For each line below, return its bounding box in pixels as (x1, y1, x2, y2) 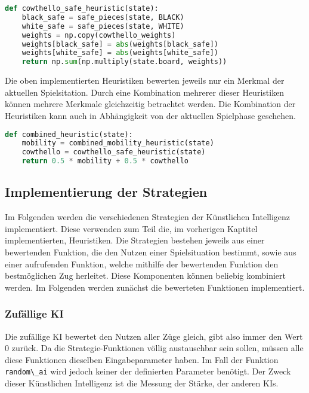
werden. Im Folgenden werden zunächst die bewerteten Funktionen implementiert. (5, 281, 305, 293)
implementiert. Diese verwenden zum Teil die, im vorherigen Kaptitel (5, 222, 258, 234)
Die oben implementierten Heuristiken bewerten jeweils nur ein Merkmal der (5, 74, 285, 87)
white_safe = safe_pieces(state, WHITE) (21, 22, 184, 31)
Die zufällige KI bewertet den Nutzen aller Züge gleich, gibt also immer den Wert (5, 330, 303, 342)
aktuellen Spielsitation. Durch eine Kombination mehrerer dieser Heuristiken (5, 86, 285, 98)
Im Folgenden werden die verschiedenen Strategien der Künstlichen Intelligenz (5, 211, 291, 223)
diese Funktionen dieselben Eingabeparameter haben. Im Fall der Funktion (5, 353, 279, 365)
